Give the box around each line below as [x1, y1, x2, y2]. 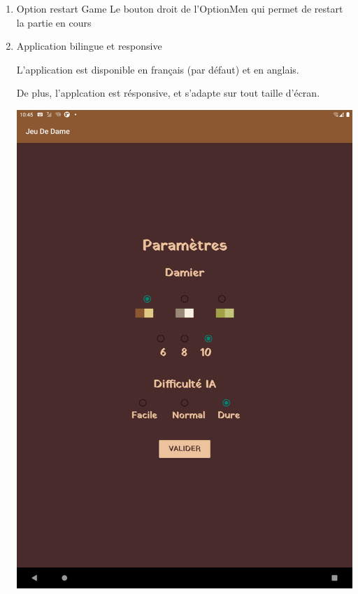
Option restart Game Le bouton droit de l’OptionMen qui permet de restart [16, 1, 343, 15]
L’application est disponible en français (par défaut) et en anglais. [16, 62, 299, 76]
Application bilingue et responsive [16, 39, 162, 53]
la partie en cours [16, 15, 92, 29]
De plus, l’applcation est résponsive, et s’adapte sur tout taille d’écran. [16, 85, 320, 100]
